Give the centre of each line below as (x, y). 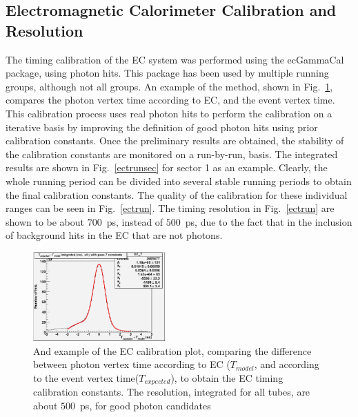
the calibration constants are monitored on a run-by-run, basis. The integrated (172, 154)
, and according (287, 364)
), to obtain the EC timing (227, 377)
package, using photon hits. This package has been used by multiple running (167, 73)
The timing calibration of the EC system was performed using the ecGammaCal (175, 59)
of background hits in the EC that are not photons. (114, 235)
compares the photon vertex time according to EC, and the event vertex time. (170, 100)
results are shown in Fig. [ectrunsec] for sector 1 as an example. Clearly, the (167, 167)
